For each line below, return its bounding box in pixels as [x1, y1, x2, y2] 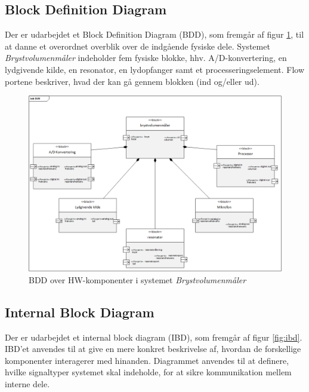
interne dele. [5, 377, 50, 390]
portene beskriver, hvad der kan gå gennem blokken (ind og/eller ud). [5, 75, 259, 87]
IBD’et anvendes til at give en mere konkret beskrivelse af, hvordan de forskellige [5, 342, 301, 355]
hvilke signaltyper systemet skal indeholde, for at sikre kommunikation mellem [5, 366, 292, 378]
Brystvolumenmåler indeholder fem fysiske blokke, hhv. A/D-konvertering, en [5, 51, 287, 64]
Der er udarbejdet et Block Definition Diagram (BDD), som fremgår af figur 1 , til [5, 28, 304, 41]
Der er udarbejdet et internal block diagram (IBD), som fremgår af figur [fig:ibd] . [5, 330, 302, 343]
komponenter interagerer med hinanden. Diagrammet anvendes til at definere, [5, 354, 289, 366]
